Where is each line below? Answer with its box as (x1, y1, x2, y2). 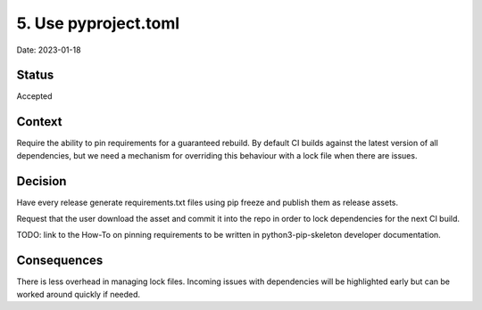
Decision (16, 174, 67, 189)
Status (16, 68, 54, 83)
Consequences (16, 253, 104, 268)
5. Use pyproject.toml (16, 13, 180, 33)
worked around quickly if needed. (16, 289, 141, 299)
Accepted (16, 91, 53, 102)
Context (16, 114, 62, 129)
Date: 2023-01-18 (16, 45, 81, 55)
